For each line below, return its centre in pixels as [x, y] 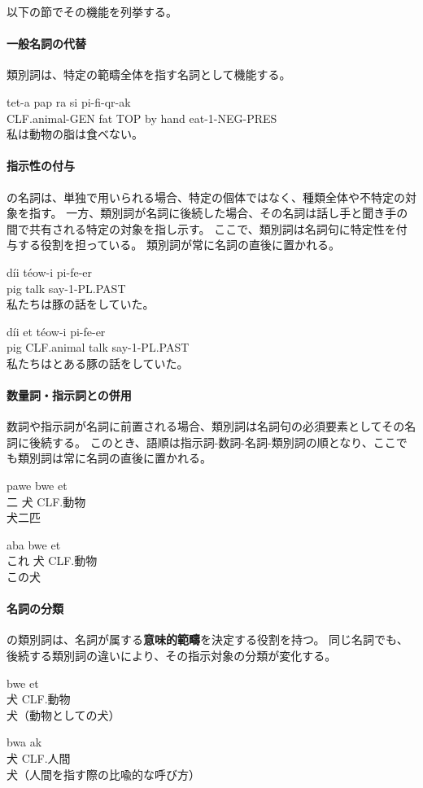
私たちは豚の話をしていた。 [81, 304]
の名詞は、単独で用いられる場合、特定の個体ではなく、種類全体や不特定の [206, 197]
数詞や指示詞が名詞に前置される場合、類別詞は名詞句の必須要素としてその [206, 426]
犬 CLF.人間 [39, 758]
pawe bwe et [37, 486]
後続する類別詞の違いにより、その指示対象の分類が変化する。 [172, 656]
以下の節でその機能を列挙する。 [92, 11]
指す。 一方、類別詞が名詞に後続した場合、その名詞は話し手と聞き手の [218, 213]
